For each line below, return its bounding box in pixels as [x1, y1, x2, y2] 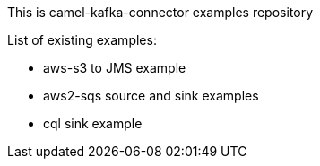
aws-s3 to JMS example [43, 60, 186, 75]
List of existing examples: [7, 32, 157, 48]
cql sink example [43, 116, 143, 131]
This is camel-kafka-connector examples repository [7, 4, 314, 20]
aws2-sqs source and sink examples [43, 88, 259, 103]
